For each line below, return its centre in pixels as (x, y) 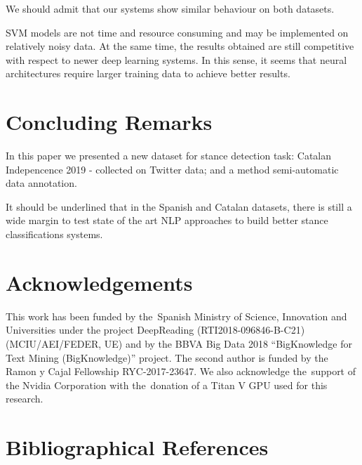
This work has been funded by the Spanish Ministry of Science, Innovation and (176, 316)
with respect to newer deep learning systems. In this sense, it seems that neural (176, 59)
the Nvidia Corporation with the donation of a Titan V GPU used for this (167, 385)
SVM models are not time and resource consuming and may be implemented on (177, 32)
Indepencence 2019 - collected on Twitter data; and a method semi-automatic (172, 169)
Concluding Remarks (109, 122)
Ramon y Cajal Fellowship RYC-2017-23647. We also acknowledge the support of (181, 371)
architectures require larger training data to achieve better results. (148, 73)
